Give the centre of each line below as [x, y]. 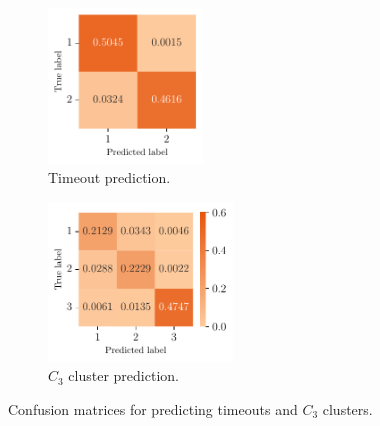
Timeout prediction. [109, 177]
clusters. [347, 409]
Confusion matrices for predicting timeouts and [153, 409]
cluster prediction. [123, 375]
